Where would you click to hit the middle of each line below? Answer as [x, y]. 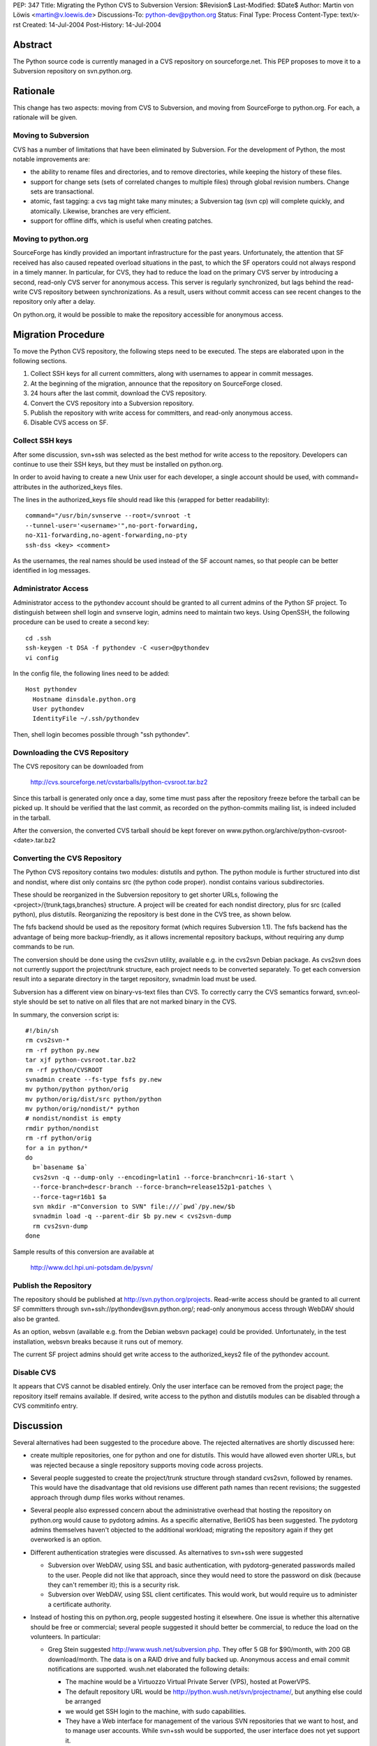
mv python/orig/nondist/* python [82, 1109]
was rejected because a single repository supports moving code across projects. [147, 1465]
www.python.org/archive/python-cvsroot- [287, 830]
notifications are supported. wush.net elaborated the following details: [149, 1669]
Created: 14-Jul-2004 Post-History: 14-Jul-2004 [92, 24]
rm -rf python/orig [59, 1138]
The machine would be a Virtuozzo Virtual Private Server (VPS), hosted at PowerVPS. [188, 1682]
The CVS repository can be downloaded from [78, 766]
